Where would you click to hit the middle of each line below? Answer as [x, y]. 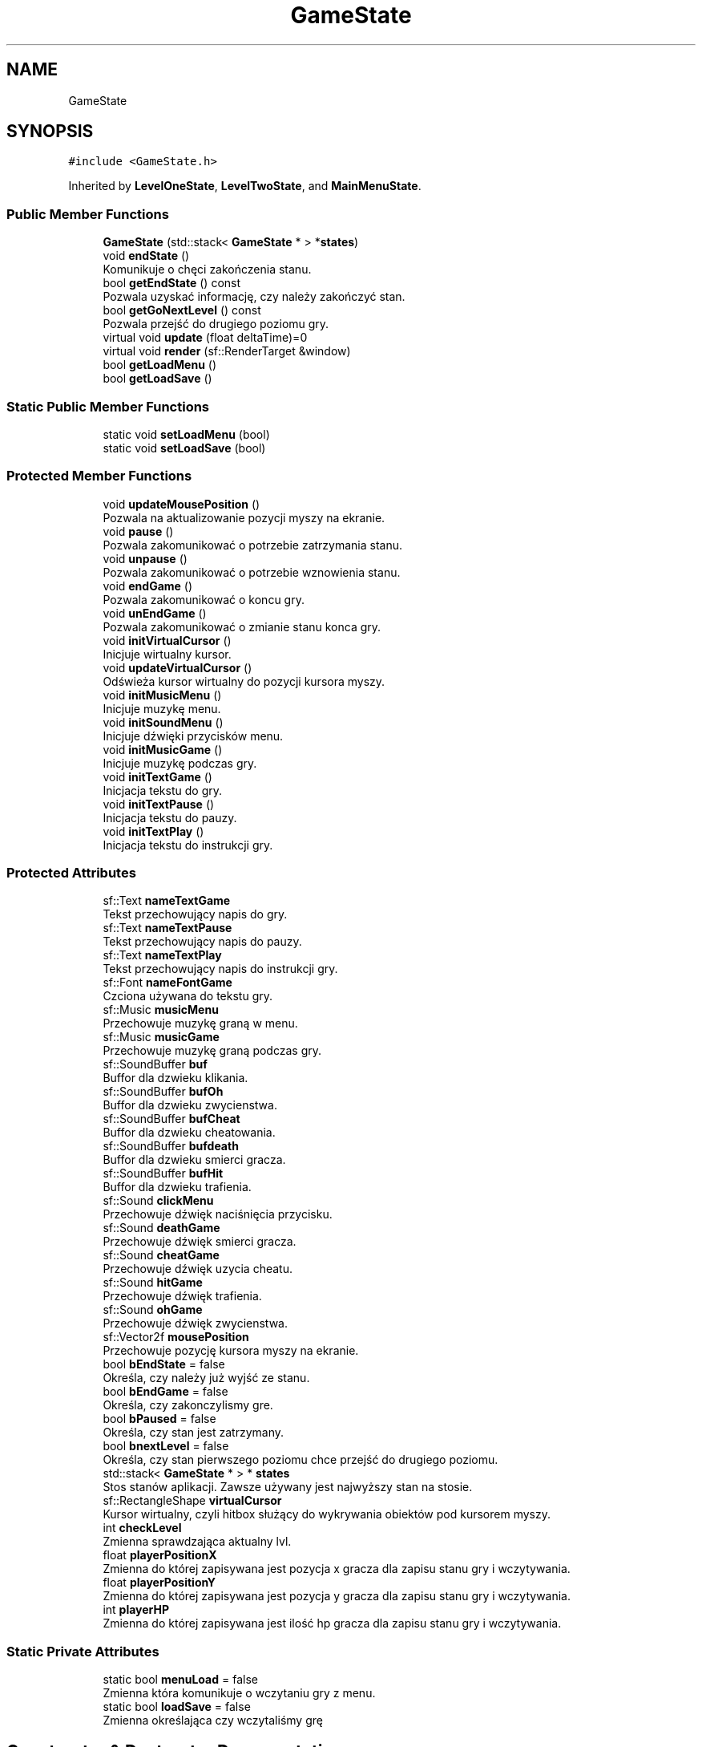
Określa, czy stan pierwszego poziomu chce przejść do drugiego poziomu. [301, 1460]
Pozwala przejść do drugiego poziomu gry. [216, 324]
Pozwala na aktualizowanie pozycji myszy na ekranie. [244, 517]
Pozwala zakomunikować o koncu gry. [204, 599]
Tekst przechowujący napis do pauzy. [202, 942]
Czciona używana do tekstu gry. [188, 996]
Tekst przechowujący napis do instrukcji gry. [220, 969]
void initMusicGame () [163, 749]
